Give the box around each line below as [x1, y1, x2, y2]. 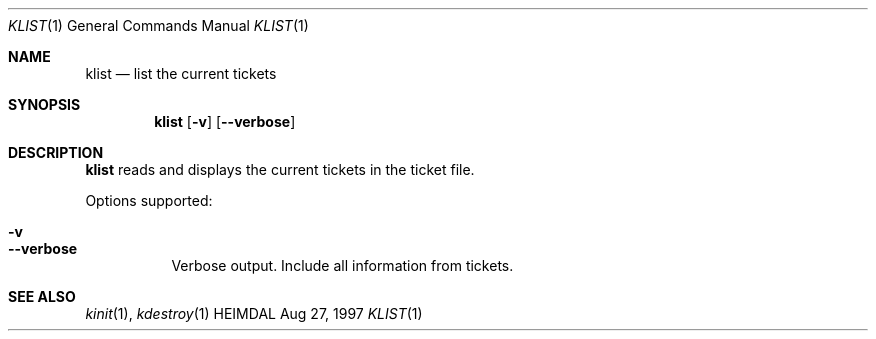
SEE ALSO [8, 288, 76, 305]
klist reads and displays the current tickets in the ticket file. [85, 161, 475, 178]
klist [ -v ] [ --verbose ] [154, 113, 296, 130]
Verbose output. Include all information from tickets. [171, 257, 514, 274]
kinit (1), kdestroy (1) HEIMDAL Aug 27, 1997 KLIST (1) [85, 305, 423, 322]
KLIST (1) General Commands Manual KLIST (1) [8, 17, 309, 34]
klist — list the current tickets [85, 65, 277, 82]
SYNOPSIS [8, 96, 81, 113]
